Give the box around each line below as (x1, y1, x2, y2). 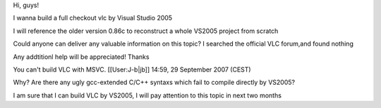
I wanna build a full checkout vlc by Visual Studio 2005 (13, 14, 173, 22)
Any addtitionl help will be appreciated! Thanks (13, 53, 150, 61)
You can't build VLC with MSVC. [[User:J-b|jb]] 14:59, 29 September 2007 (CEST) (13, 65, 251, 74)
